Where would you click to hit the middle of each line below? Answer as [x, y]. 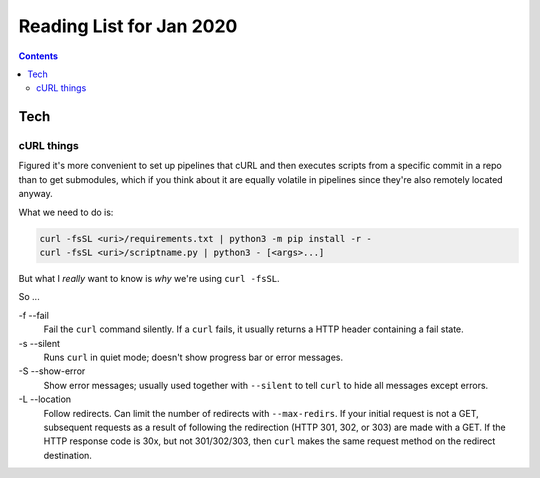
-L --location [45, 399]
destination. [67, 455]
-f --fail [34, 315]
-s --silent [39, 343]
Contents [38, 56]
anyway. [36, 194]
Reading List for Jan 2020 [128, 26]
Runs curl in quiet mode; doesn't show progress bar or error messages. [193, 357]
